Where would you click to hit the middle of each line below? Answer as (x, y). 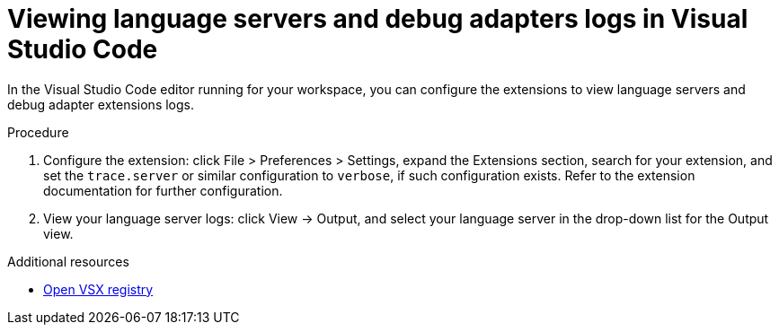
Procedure (38, 132)
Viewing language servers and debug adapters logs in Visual (378, 19)
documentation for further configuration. (163, 190)
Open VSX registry (98, 289)
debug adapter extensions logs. (101, 104)
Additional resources (68, 261)
